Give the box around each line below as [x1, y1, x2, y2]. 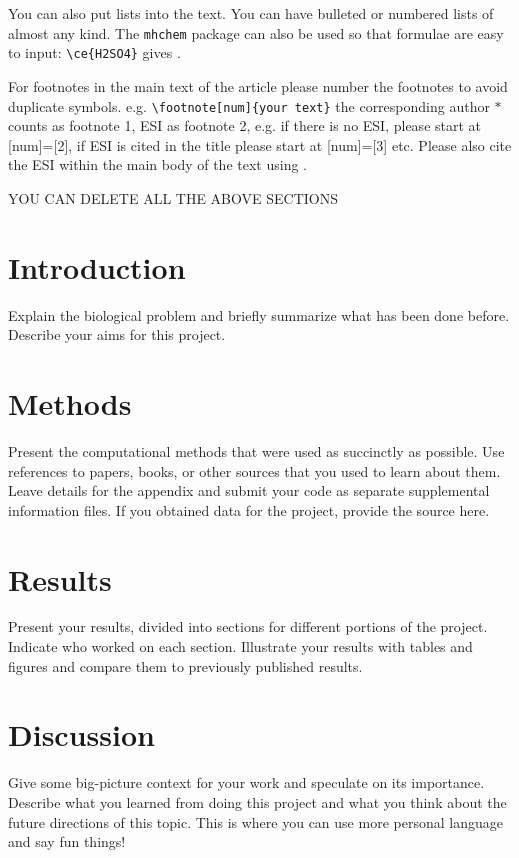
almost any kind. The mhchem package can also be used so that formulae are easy [8, 22, 504, 43]
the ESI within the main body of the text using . [8, 154, 307, 175]
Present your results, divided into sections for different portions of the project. [8, 616, 488, 637]
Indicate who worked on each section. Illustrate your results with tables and [8, 636, 473, 657]
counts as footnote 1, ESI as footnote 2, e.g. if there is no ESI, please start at [8, 115, 482, 136]
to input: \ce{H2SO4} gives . [8, 42, 181, 63]
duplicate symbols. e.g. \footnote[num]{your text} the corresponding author [8, 95, 490, 116]
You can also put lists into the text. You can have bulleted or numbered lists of [8, 3, 494, 23]
